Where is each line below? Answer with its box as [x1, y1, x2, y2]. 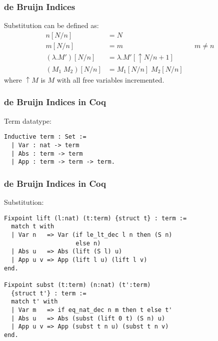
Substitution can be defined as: [4, 20, 99, 31]
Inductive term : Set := [4, 133, 86, 141]
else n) [75, 239, 101, 247]
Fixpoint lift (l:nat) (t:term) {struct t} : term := [4, 214, 187, 222]
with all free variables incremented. [56, 74, 164, 85]
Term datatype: [4, 115, 51, 126]
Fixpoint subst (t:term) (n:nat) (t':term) [4, 281, 151, 289]
